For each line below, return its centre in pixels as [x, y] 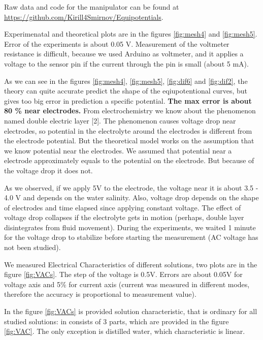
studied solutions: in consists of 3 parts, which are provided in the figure [117, 321]
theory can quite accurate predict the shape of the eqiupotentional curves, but [126, 91]
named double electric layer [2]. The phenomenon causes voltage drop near [120, 120]
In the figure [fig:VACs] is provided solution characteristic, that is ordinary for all [131, 311]
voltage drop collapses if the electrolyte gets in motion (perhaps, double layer [124, 217]
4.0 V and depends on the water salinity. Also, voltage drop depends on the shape [131, 197]
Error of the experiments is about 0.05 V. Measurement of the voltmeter [117, 43]
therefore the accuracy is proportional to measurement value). [100, 294]
